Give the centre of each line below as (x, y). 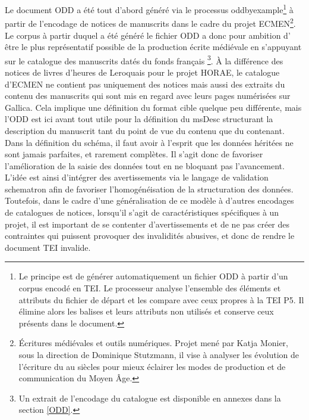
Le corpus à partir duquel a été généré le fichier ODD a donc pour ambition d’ (148, 35)
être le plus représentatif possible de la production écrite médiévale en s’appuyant (153, 47)
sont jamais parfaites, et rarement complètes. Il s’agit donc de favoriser (134, 154)
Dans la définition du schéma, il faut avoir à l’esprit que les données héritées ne (149, 142)
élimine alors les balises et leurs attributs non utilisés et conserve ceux (146, 311)
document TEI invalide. (48, 247)
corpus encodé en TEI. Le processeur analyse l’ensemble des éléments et (150, 288)
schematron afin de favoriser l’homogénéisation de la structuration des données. (149, 189)
